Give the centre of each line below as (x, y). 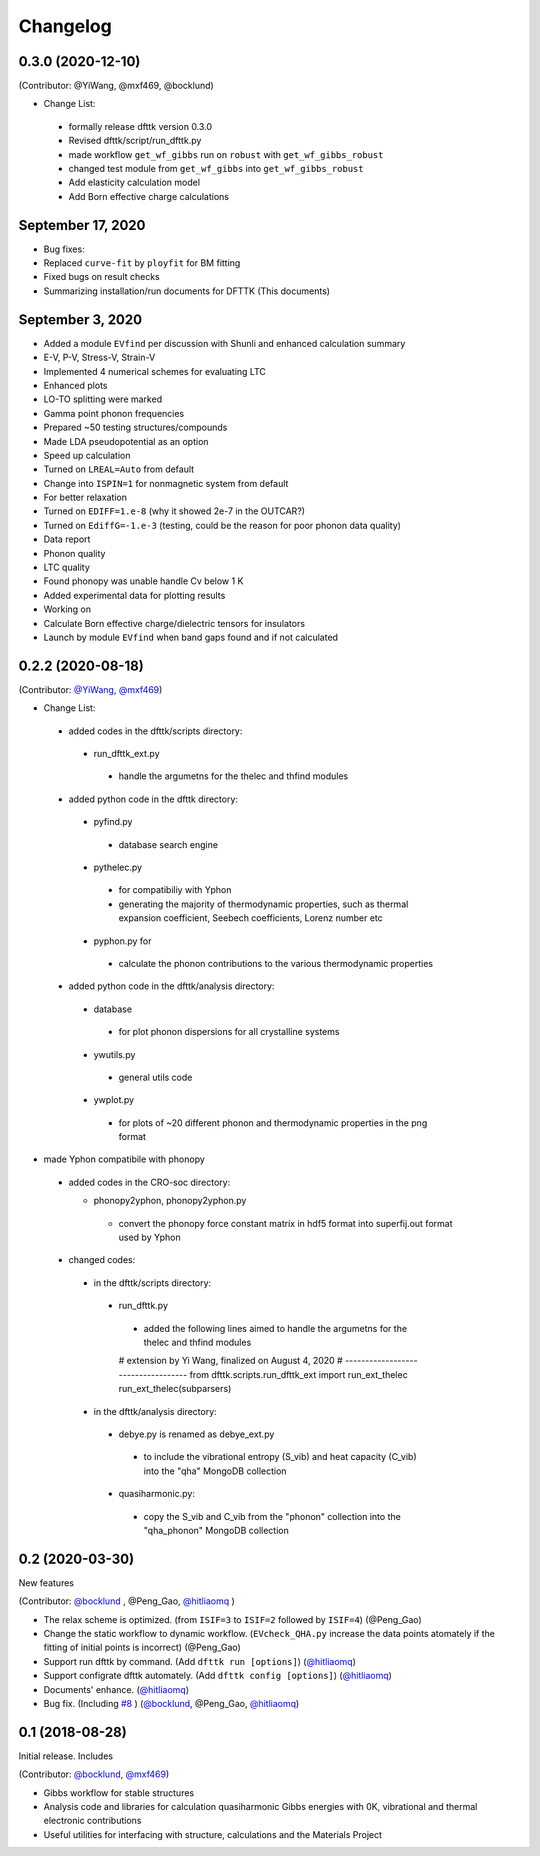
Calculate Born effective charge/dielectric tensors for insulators (174, 623)
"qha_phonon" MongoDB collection (216, 1530)
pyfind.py (113, 822)
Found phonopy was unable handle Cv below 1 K (143, 581)
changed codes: (102, 1260)
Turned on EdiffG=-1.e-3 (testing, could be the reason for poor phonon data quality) (222, 525)
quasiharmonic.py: (156, 1494)
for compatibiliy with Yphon (175, 890)
